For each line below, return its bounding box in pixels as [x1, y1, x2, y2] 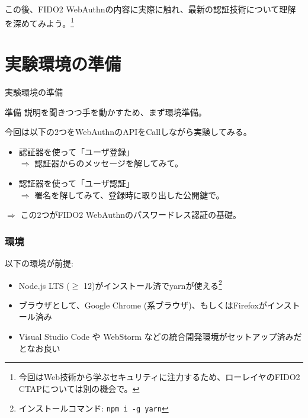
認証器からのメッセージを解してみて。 [34, 157, 184, 169]
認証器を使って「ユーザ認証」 [18, 176, 134, 189]
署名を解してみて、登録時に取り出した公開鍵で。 [34, 188, 224, 201]
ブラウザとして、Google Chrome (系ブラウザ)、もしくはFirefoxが [18, 298, 267, 311]
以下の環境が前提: [5, 256, 73, 269]
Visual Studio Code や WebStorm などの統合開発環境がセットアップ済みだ [18, 330, 302, 342]
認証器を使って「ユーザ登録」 [18, 145, 134, 157]
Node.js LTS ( [18, 279, 70, 291]
